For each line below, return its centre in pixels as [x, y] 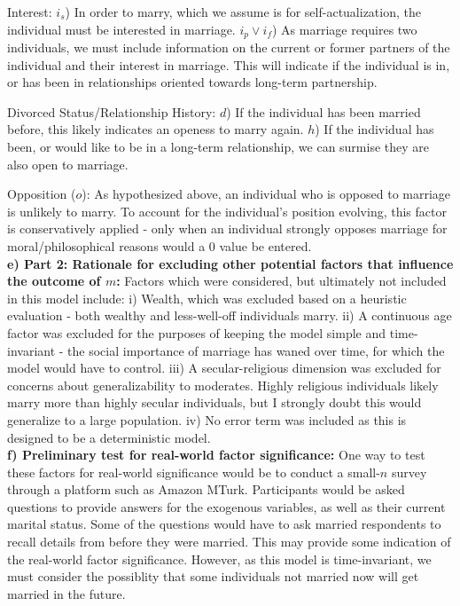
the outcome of [54, 281]
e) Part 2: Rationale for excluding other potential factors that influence [230, 263]
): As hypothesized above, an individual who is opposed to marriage [266, 194]
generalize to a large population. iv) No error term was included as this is [207, 419]
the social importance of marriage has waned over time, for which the [256, 350]
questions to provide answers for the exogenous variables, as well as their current [226, 506]
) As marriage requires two [344, 29]
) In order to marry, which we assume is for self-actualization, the [243, 12]
